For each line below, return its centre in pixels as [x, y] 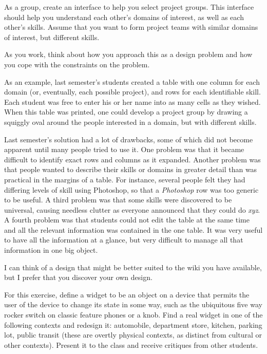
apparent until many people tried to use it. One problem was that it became [124, 149]
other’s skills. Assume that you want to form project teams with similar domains [131, 27]
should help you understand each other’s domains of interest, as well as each [124, 17]
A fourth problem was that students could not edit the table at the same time [127, 220]
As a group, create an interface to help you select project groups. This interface [129, 7]
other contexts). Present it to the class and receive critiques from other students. [131, 344]
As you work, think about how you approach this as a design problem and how [128, 54]
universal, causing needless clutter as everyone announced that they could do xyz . [132, 209]
